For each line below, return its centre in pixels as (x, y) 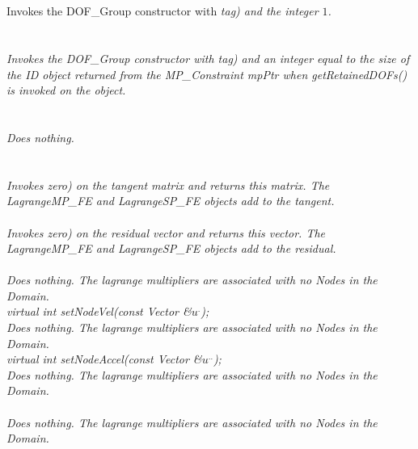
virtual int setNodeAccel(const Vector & (104, 359)
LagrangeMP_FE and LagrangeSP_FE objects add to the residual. (171, 248)
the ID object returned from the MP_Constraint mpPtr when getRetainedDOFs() (207, 74)
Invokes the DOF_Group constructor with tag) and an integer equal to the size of (208, 58)
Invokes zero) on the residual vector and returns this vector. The (166, 232)
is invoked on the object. (66, 90)
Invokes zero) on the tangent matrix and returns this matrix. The (168, 185)
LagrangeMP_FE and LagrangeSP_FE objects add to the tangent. (171, 201)
